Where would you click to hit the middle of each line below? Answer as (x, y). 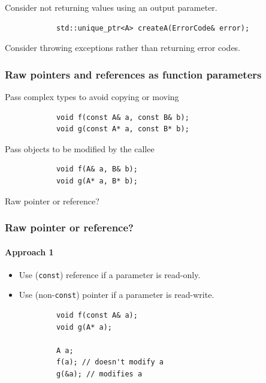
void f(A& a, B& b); (97, 169)
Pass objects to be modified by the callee (80, 148)
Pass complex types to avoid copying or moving (92, 96)
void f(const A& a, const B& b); (123, 117)
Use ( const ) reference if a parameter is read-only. (110, 274)
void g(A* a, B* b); (97, 181)
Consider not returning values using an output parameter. (111, 7)
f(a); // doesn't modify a (110, 362)
